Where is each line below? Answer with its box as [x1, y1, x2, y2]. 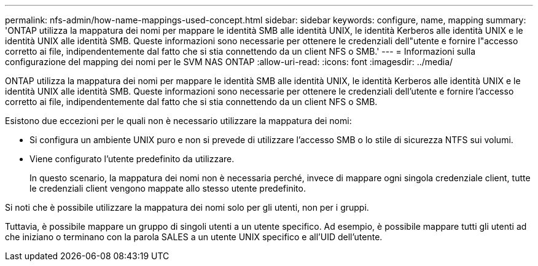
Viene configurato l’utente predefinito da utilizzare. [29, 154, 235, 164]
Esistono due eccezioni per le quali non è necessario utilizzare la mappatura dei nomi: [5, 115, 352, 126]
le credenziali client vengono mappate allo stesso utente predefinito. [29, 183, 306, 194]
